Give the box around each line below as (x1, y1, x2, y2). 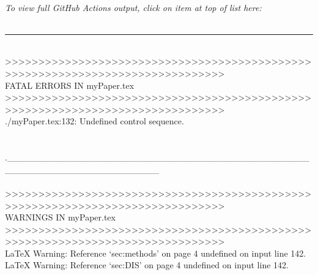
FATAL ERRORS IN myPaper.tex (5, 78, 135, 91)
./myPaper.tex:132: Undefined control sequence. (5, 115, 184, 127)
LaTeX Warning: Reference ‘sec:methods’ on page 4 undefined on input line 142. (5, 246, 306, 259)
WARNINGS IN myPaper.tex (5, 211, 116, 224)
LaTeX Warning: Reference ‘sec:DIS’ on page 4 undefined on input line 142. (5, 258, 289, 271)
